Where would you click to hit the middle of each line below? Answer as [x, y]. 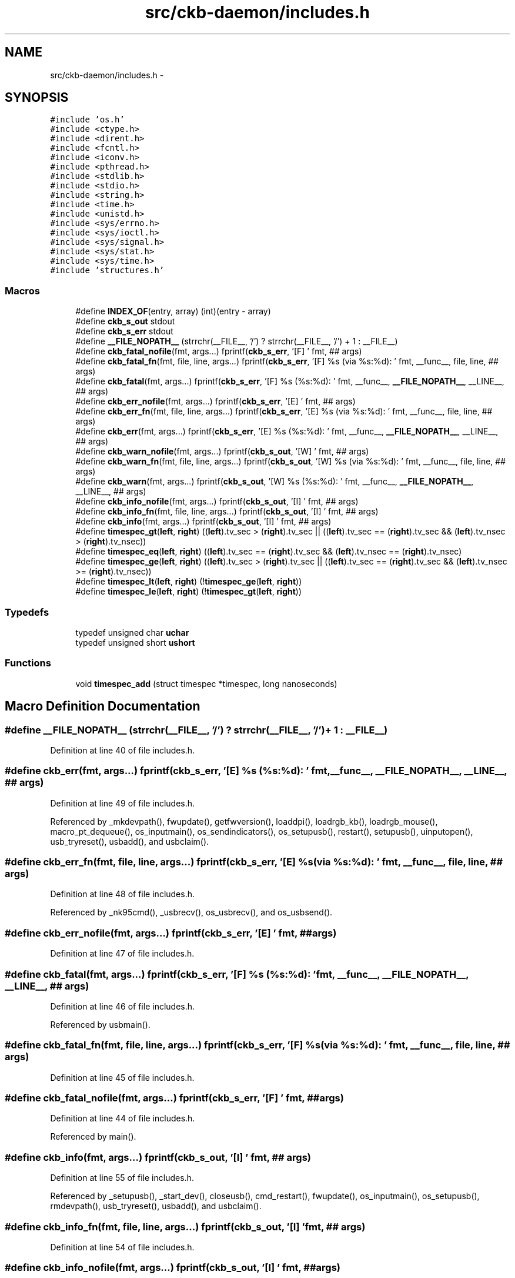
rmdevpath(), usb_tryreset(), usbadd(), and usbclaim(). [156, 1206]
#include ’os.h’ [87, 120]
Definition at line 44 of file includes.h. [123, 1118]
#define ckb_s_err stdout [124, 331]
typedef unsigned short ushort [135, 642]
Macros [22, 291]
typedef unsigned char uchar [132, 632]
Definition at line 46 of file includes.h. [123, 1006]
